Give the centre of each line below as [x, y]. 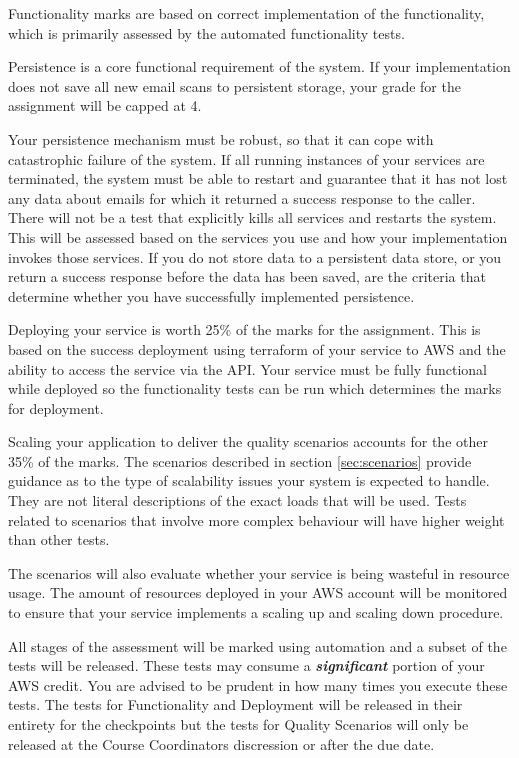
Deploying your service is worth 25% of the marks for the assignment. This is [244, 329]
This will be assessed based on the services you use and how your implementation [258, 236]
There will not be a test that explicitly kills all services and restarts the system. [252, 217]
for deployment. [56, 407]
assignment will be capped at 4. [105, 105]
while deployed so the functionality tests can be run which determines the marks [255, 388]
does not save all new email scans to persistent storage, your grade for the [234, 85]
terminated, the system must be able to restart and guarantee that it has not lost [258, 178]
